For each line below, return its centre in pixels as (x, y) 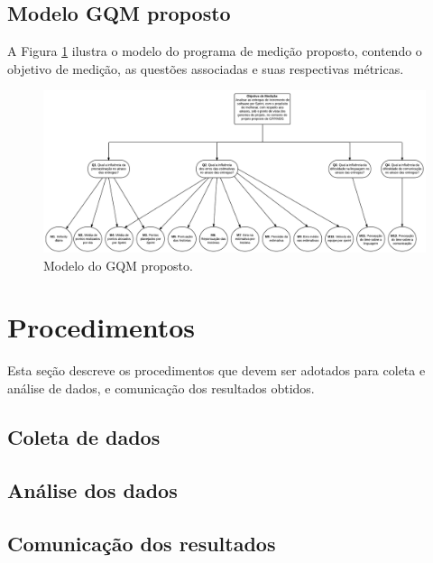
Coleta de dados (84, 436)
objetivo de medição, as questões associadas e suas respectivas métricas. (206, 68)
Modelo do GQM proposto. (118, 265)
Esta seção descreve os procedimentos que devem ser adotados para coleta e (216, 370)
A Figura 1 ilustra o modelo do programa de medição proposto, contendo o (215, 51)
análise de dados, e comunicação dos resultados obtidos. (161, 388)
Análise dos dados (92, 489)
